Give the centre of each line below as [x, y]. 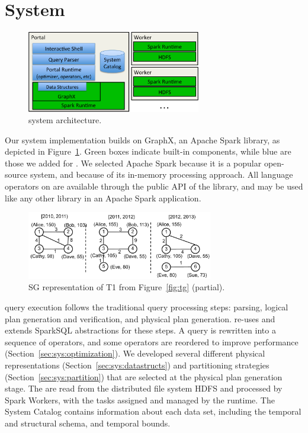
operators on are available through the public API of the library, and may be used [154, 186]
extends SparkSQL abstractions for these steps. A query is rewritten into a [140, 330]
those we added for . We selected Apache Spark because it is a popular [133, 163]
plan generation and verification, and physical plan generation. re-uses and [140, 318]
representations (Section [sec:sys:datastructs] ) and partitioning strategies [137, 365]
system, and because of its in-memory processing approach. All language [161, 174]
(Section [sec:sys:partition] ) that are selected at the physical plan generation [144, 376]
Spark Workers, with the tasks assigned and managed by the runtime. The [140, 400]
